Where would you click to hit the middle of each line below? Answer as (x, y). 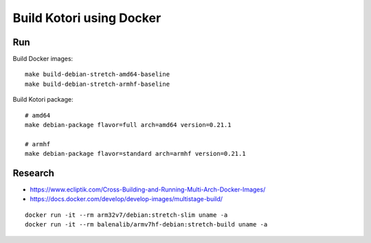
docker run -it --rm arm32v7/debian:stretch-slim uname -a (126, 215)
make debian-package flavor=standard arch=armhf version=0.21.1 (136, 154)
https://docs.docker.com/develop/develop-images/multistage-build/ (126, 199)
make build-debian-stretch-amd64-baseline (98, 74)
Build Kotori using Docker (87, 18)
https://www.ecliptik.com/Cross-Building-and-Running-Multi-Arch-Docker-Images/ (148, 189)
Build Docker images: (43, 59)
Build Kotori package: (43, 100)
